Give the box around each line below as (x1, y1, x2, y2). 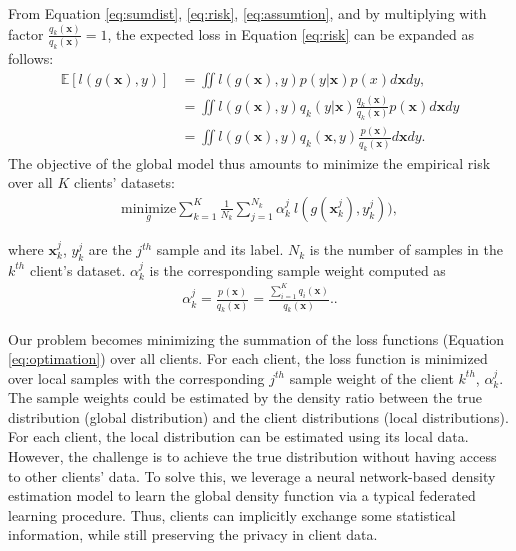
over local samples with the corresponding (8, 367, 265, 388)
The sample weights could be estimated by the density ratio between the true (8, 387, 482, 408)
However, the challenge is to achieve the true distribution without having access (8, 446, 497, 467)
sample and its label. (156, 239, 284, 260)
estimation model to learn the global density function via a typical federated (8, 485, 476, 506)
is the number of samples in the (309, 239, 503, 260)
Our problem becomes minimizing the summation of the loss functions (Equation (8, 328, 505, 349)
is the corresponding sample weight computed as (149, 259, 446, 280)
